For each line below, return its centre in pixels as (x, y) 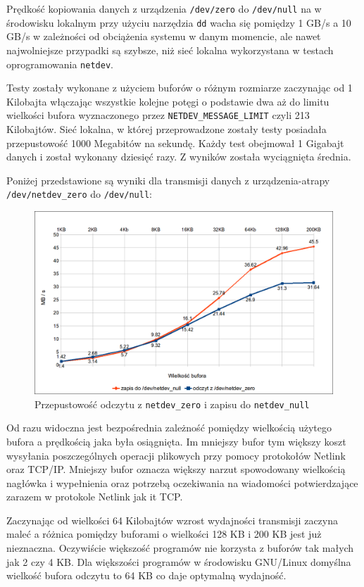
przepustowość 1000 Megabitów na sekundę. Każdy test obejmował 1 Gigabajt (175, 143)
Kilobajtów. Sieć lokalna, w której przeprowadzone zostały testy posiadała (167, 129)
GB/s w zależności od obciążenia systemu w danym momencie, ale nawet (164, 36)
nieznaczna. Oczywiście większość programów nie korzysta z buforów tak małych (180, 548)
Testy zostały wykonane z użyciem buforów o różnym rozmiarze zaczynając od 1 (180, 88)
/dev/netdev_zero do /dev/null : (79, 194)
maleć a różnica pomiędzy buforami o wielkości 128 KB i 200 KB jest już (164, 534)
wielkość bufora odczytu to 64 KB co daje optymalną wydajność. (146, 575)
